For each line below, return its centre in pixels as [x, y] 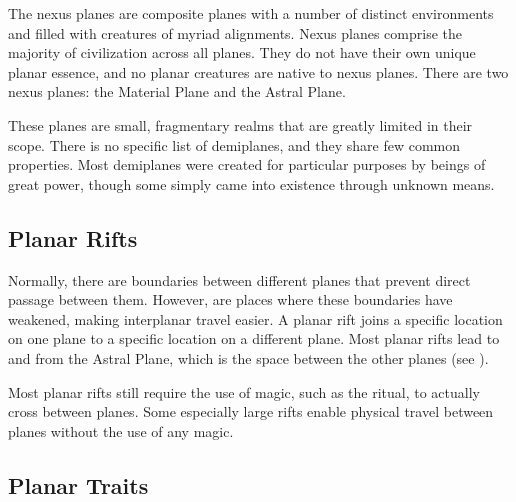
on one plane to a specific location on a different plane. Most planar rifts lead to [254, 338]
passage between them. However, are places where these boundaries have [230, 299]
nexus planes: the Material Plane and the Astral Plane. [177, 91]
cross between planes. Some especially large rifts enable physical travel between [251, 411]
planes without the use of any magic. [121, 430]
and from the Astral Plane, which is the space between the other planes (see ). [248, 357]
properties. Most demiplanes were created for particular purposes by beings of [247, 164]
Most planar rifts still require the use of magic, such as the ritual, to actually [244, 391]
